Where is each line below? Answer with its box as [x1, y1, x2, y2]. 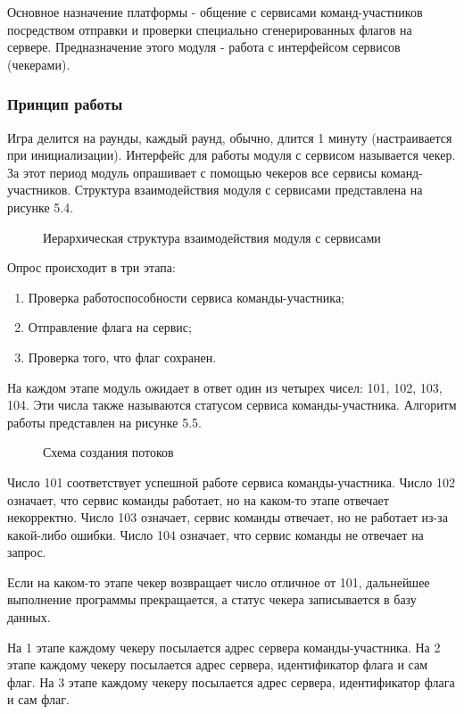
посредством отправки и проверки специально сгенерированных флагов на [7, 20, 412, 38]
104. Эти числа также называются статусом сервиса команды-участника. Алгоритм [7, 395, 457, 414]
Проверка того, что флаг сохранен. [28, 347, 217, 366]
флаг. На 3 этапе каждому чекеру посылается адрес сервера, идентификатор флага [7, 672, 455, 691]
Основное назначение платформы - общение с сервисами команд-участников [7, 3, 423, 21]
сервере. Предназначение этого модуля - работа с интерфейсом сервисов [7, 37, 401, 56]
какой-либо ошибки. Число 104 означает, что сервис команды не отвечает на [7, 525, 424, 544]
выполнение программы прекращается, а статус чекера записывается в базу [7, 590, 417, 609]
